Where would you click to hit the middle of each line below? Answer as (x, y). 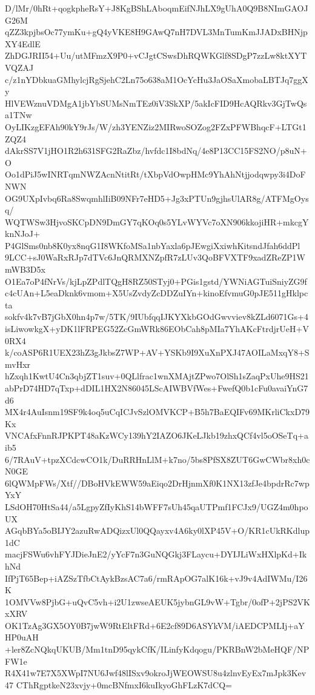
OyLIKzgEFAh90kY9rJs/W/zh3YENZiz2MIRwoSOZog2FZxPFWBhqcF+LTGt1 (156, 126)
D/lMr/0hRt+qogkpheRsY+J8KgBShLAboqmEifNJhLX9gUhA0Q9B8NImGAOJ (157, 8)
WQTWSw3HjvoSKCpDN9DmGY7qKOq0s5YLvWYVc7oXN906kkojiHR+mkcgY (157, 221)
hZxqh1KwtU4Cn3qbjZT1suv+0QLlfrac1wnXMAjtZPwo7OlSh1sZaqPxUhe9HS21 (157, 376)
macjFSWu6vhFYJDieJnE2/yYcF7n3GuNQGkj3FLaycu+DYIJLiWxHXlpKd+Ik (156, 554)
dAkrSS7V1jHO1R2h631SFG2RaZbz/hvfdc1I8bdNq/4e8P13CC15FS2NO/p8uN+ (156, 151)
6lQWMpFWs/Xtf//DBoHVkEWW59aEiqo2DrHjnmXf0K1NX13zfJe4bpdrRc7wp (157, 483)
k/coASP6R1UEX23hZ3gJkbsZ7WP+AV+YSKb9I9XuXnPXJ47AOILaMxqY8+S (157, 352)
